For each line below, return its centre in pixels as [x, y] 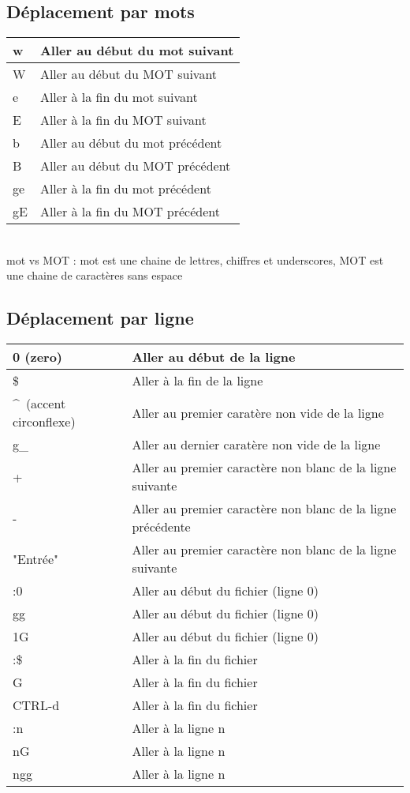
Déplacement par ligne [100, 318]
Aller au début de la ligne [214, 357]
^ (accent [39, 404]
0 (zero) [38, 357]
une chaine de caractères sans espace [95, 275]
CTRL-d [36, 705]
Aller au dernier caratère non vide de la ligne [256, 445]
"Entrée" [36, 558]
